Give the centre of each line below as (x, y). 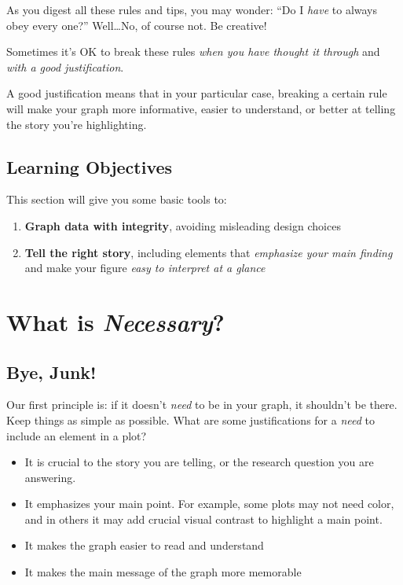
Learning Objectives (90, 166)
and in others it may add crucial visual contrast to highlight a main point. (203, 519)
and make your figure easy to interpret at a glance (145, 268)
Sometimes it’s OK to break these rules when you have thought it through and (193, 52)
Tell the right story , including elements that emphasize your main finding (209, 252)
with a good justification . (65, 66)
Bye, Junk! (51, 372)
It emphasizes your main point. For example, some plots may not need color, (209, 504)
